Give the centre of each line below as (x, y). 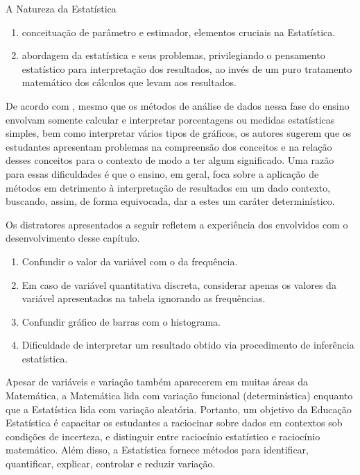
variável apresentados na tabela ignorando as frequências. (144, 298)
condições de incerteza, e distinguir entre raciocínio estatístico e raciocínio (163, 436)
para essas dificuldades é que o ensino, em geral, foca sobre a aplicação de (162, 173)
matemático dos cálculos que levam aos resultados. (129, 82)
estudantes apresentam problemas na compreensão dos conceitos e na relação (169, 146)
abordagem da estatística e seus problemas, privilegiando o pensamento (173, 55)
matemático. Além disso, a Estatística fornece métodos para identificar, (157, 450)
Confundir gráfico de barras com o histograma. (121, 321)
